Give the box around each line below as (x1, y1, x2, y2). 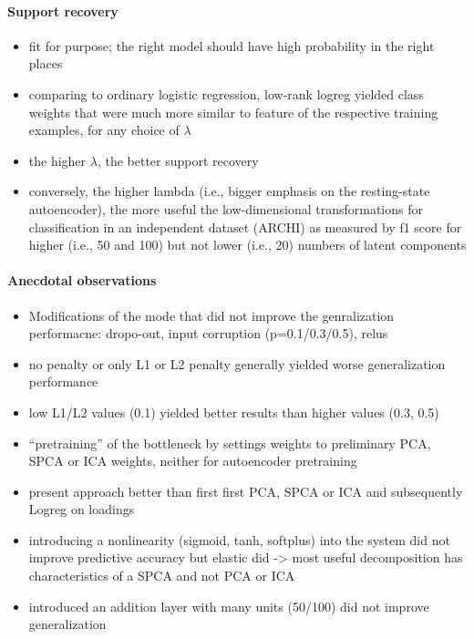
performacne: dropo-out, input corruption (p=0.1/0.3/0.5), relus (28, 324, 388, 343)
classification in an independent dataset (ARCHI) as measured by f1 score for (28, 217, 462, 236)
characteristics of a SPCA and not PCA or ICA (28, 566, 295, 585)
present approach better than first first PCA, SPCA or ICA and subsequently (28, 481, 463, 500)
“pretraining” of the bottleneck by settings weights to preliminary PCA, (28, 433, 431, 452)
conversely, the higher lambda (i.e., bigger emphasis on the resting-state (28, 181, 430, 201)
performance (28, 372, 98, 391)
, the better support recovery (97, 150, 259, 170)
